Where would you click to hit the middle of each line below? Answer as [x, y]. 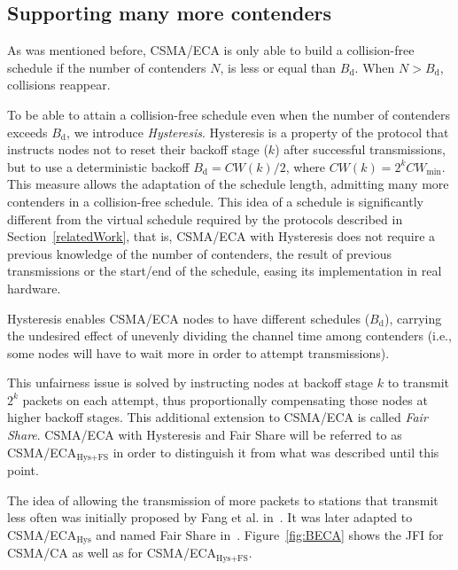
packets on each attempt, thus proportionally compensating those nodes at [225, 399]
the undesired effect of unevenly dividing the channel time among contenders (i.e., [229, 336]
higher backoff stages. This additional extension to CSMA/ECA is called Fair [217, 417]
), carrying [413, 318]
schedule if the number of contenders [107, 67]
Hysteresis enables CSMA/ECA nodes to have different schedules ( [189, 318]
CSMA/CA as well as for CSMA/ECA [112, 553]
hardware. [34, 288]
